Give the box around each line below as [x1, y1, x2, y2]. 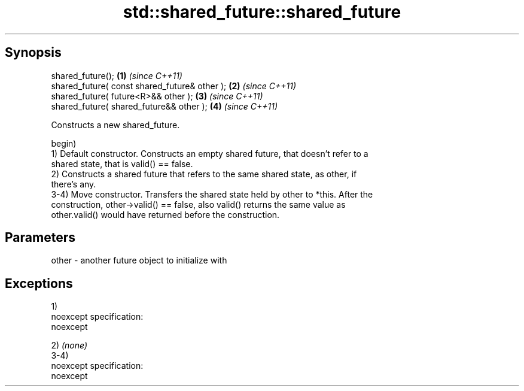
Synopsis [5, 45, 62, 60]
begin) [51, 138, 77, 148]
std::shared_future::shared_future [123, 2, 401, 22]
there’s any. [51, 178, 96, 189]
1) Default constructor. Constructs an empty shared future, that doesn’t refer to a [51, 148, 368, 159]
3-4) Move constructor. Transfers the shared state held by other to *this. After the [51, 189, 373, 199]
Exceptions [5, 275, 73, 291]
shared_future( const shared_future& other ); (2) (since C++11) [51, 80, 297, 91]
